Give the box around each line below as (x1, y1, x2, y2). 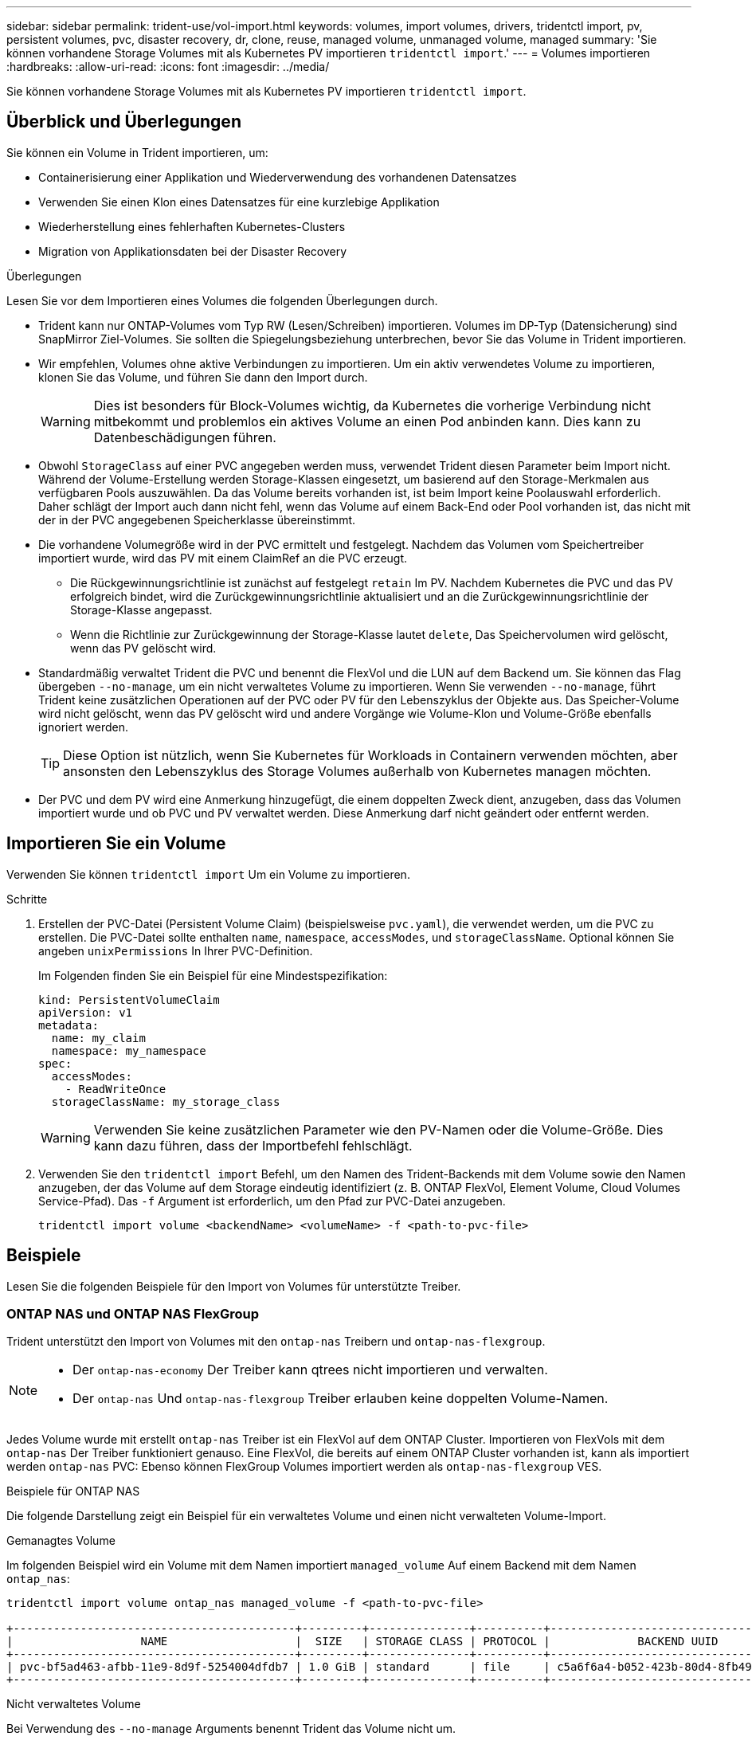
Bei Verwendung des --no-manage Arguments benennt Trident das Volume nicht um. (6, 1722, 456, 1736)
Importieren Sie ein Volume (6, 833, 226, 854)
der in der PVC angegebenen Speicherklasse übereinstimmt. (38, 512, 356, 527)
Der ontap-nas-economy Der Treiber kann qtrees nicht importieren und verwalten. (72, 1362, 548, 1378)
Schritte (6, 892, 48, 906)
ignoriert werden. (38, 719, 129, 734)
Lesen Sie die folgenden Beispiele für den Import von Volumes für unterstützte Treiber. (6, 1279, 461, 1293)
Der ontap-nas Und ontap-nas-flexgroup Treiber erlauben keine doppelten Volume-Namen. (72, 1390, 609, 1407)
